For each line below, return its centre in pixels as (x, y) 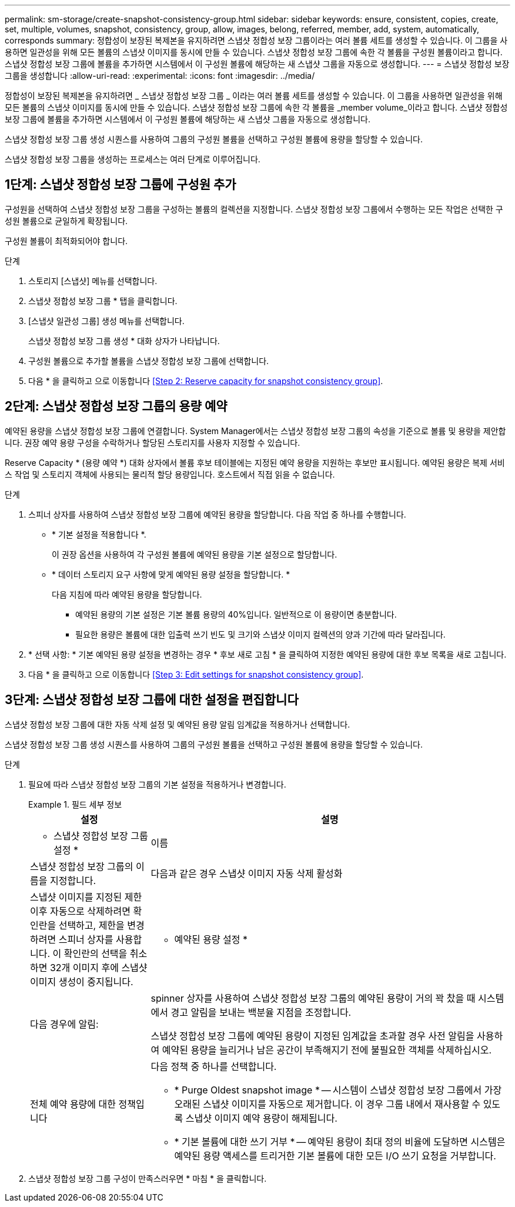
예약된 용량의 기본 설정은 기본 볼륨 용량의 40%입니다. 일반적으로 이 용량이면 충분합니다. (236, 614)
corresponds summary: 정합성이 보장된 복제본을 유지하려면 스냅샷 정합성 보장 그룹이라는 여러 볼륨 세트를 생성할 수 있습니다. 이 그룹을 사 (256, 40)
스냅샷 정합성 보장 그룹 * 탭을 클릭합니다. (103, 301)
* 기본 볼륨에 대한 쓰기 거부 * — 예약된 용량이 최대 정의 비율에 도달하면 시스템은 (340, 1141)
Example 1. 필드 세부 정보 (75, 804)
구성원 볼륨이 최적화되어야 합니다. (66, 241)
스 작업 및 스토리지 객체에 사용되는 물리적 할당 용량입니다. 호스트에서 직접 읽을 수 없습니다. (170, 474)
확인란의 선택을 (96, 953)
